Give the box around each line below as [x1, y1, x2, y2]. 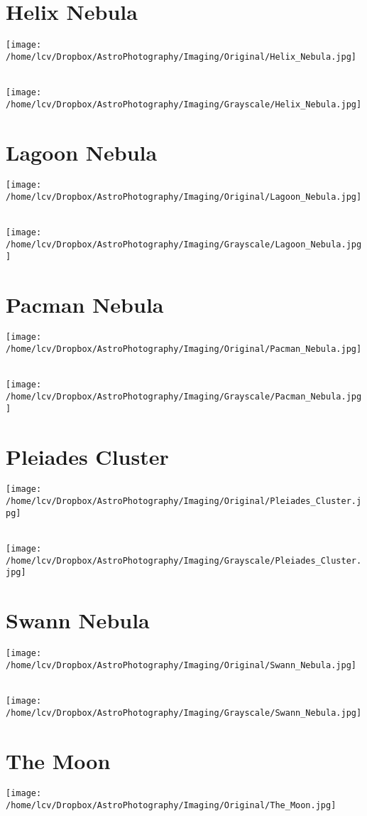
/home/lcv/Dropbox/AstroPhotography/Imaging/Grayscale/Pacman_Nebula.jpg [6, 392, 362, 402]
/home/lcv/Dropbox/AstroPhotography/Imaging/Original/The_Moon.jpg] [6, 800, 336, 811]
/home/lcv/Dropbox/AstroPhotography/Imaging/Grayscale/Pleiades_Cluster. [6, 555, 362, 566]
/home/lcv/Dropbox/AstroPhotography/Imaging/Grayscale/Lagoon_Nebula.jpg [6, 240, 362, 250]
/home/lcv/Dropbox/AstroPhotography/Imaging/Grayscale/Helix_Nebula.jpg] [6, 99, 362, 109]
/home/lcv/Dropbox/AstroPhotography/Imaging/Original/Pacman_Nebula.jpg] [6, 344, 362, 355]
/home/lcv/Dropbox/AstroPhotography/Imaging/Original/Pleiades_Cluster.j [6, 496, 362, 507]
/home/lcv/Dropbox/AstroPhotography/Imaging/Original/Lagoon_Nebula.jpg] [6, 192, 362, 203]
